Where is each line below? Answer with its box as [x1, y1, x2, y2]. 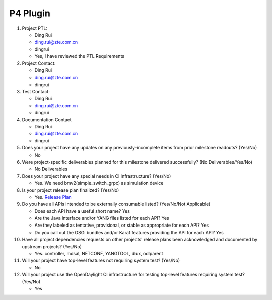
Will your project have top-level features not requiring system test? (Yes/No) [22, 257, 180, 264]
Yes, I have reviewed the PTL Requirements [34, 53, 124, 59]
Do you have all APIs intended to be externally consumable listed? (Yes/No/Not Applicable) [22, 201, 211, 207]
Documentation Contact [22, 116, 72, 123]
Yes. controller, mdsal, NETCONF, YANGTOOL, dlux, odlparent [34, 251, 163, 257]
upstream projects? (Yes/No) [22, 243, 82, 249]
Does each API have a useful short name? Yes [34, 208, 130, 214]
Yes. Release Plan [34, 194, 72, 200]
